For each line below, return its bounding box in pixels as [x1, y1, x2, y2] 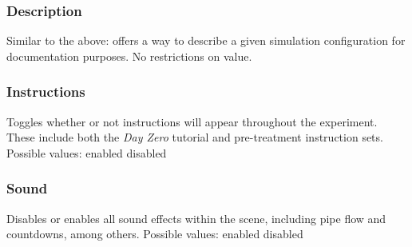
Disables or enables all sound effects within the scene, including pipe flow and [6, 209, 386, 226]
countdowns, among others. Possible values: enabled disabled [6, 225, 303, 242]
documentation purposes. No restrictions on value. [6, 47, 252, 64]
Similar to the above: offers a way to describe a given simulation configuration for [6, 32, 406, 49]
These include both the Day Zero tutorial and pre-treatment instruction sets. [6, 129, 383, 145]
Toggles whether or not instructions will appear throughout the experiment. [6, 113, 378, 129]
